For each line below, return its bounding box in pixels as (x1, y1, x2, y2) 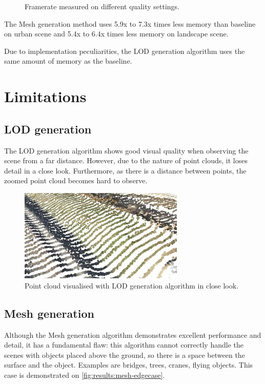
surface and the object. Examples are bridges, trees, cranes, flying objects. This (4, 359, 253, 370)
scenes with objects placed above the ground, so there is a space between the (4, 349, 245, 360)
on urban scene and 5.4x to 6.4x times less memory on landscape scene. (4, 28, 229, 39)
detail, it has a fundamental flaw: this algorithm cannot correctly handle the (4, 339, 243, 350)
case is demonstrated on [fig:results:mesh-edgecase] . (4, 370, 165, 380)
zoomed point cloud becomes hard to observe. (4, 175, 148, 186)
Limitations (4, 86, 87, 107)
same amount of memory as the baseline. (4, 55, 132, 66)
